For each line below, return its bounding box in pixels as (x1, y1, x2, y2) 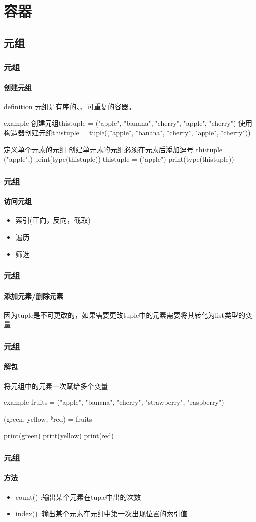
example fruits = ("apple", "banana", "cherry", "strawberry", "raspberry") (4, 397, 224, 407)
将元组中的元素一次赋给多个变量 (4, 380, 108, 391)
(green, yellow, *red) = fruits (4, 413, 92, 424)
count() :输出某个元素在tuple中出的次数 (15, 491, 141, 502)
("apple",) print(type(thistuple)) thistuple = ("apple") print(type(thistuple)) (4, 154, 234, 164)
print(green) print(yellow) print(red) (4, 430, 114, 441)
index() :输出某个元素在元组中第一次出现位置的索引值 (15, 508, 188, 519)
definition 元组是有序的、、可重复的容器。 (4, 101, 136, 111)
